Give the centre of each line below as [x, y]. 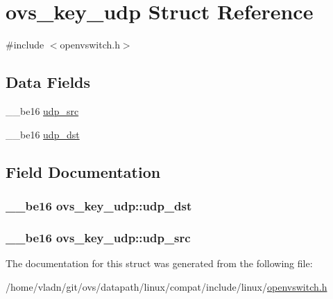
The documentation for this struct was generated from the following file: [159, 263]
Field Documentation [83, 171]
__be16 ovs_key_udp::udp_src [98, 237]
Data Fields [48, 82]
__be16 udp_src [42, 110]
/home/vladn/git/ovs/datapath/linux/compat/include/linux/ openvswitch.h [166, 286]
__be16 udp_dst [43, 134]
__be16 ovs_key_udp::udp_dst [99, 205]
